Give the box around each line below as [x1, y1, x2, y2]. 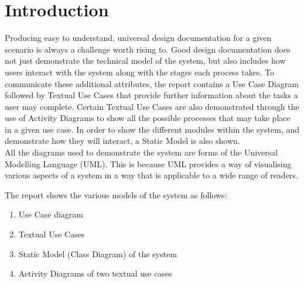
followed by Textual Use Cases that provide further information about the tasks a [5, 89, 298, 101]
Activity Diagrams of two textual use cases [18, 267, 172, 279]
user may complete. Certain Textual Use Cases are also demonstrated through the [5, 100, 299, 112]
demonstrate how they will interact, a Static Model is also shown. [5, 134, 240, 147]
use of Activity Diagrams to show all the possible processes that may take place [5, 112, 291, 124]
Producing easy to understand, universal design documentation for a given [5, 32, 272, 44]
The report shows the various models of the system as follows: [5, 188, 227, 201]
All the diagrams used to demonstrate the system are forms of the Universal [5, 146, 278, 158]
